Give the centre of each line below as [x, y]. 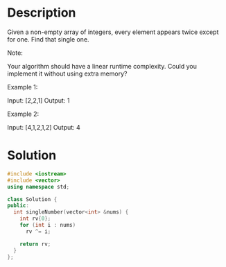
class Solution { [32, 199]
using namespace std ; [38, 187]
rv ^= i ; [38, 231]
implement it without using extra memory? [67, 74]
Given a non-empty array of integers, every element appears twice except [113, 32]
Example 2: [23, 114]
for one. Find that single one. [48, 39]
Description [42, 13]
